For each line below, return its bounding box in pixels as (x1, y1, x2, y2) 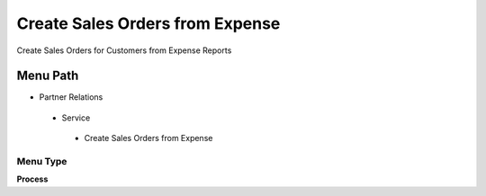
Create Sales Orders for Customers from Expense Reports (16, 45, 232, 56)
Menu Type (16, 156, 67, 167)
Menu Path (16, 68, 79, 84)
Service (61, 112, 91, 123)
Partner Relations (39, 92, 103, 102)
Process (16, 174, 49, 184)
